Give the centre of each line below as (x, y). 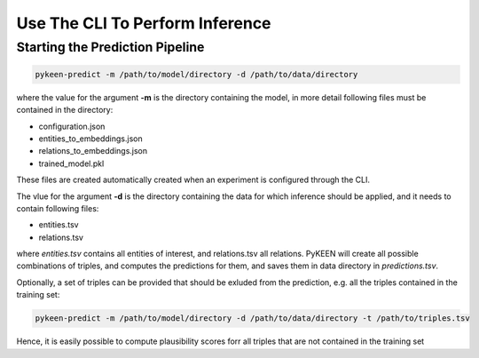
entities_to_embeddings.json (90, 139)
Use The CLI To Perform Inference (144, 23)
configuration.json (72, 126)
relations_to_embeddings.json (93, 151)
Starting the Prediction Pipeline (110, 47)
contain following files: (58, 208)
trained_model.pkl (71, 163)
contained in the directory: (65, 110)
